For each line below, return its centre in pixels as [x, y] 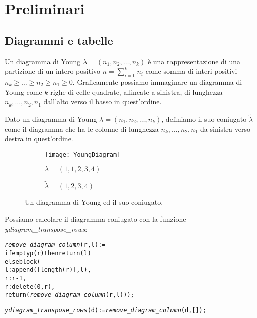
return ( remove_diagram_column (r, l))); [69, 295]
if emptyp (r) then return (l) [48, 253]
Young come [23, 92]
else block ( [23, 261]
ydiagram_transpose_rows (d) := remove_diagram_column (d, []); [105, 310]
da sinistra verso [225, 128]
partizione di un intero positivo [52, 71]
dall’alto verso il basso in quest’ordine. [103, 102]
